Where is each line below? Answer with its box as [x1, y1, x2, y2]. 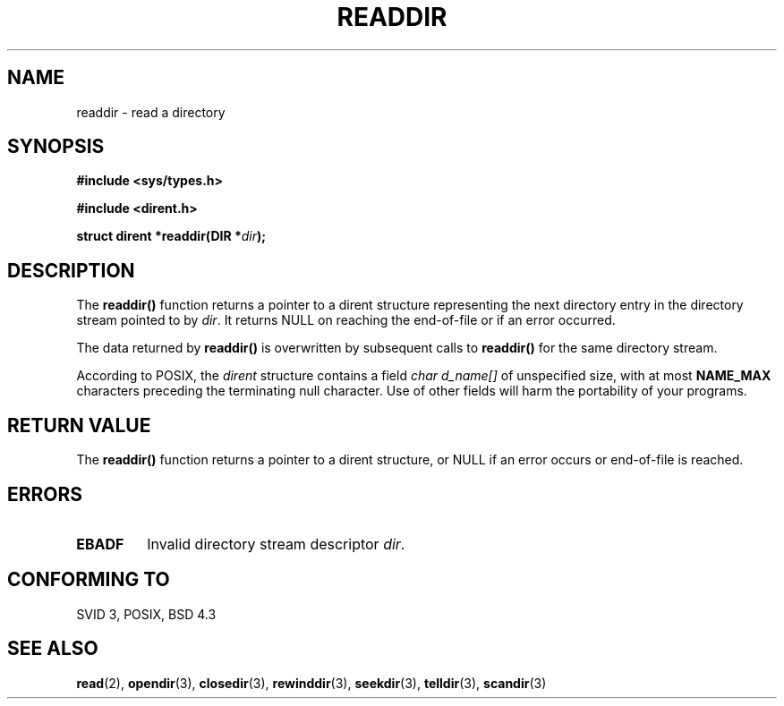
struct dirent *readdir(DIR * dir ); [76, 228, 267, 244]
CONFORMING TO [7, 568, 170, 591]
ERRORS [7, 482, 83, 506]
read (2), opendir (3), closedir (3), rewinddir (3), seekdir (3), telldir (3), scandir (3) [76, 675, 547, 691]
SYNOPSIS [7, 135, 105, 158]
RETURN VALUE [7, 413, 151, 437]
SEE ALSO [7, 637, 98, 660]
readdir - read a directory [76, 104, 226, 120]
